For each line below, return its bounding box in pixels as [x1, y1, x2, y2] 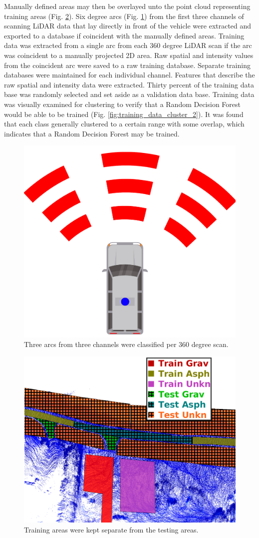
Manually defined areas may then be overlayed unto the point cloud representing [4, 1, 251, 11]
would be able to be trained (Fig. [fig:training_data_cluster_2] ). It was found [4, 108, 244, 119]
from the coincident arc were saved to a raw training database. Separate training [4, 59, 251, 70]
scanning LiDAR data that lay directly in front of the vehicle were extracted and [4, 20, 252, 31]
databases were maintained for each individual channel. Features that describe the [4, 69, 255, 80]
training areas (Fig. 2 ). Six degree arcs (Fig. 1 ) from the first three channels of [4, 10, 244, 21]
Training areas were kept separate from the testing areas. [24, 524, 199, 534]
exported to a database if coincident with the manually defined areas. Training [4, 30, 245, 40]
